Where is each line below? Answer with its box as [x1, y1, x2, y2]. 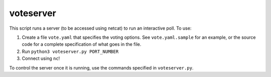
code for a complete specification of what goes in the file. [22, 41, 142, 47]
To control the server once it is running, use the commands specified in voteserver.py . [9, 64, 194, 70]
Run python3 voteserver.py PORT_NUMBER [22, 48, 119, 54]
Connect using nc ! [22, 55, 60, 61]
